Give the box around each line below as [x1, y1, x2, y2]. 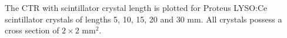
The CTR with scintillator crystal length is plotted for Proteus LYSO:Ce [5, 2, 268, 13]
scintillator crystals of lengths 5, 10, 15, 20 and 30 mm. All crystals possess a [5, 13, 282, 25]
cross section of [5, 24, 59, 36]
